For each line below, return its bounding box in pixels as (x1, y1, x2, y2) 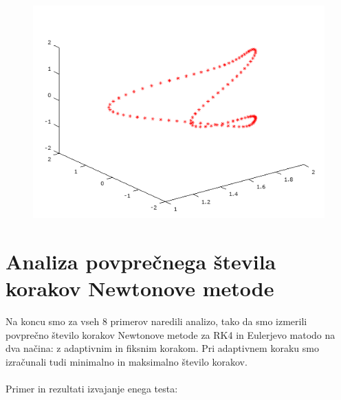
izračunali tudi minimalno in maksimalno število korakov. (5, 355, 247, 369)
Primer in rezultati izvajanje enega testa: (5, 381, 178, 396)
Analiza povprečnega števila (5, 247, 276, 276)
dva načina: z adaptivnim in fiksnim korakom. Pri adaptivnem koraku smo (5, 341, 319, 355)
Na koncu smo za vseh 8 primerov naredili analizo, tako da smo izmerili (5, 314, 307, 329)
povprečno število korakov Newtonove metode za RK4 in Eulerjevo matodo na (5, 327, 335, 342)
